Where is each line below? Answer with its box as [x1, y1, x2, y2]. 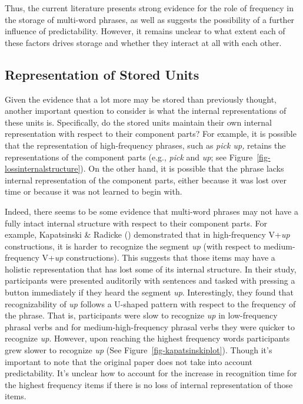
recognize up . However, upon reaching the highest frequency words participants [5, 332, 290, 344]
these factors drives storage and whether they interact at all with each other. [5, 36, 282, 48]
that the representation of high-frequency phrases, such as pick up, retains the [5, 139, 286, 151]
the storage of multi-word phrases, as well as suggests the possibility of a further [5, 13, 295, 25]
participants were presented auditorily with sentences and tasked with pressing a [5, 274, 295, 287]
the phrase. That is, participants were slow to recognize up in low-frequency [5, 309, 278, 321]
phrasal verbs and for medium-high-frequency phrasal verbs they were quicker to [5, 320, 295, 333]
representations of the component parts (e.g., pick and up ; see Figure [5, 150, 253, 163]
